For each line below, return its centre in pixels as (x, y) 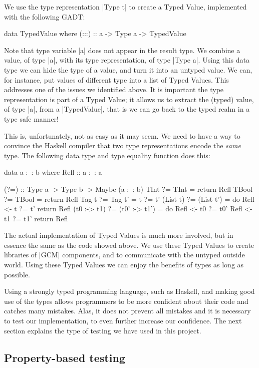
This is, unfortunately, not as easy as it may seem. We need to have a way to (122, 135)
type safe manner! (32, 118)
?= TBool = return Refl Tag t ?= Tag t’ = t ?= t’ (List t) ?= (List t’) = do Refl (129, 199)
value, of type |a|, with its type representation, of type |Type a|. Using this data (127, 60)
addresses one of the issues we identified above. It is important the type (114, 89)
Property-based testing (65, 357)
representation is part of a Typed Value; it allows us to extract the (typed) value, (129, 99)
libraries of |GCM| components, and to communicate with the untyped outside (124, 255)
